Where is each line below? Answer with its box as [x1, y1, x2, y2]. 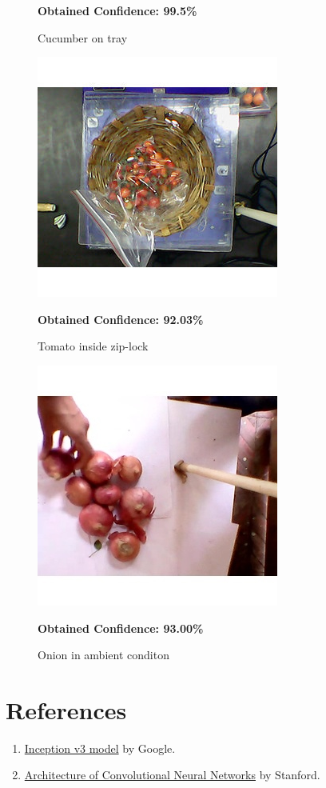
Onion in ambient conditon [38, 646, 169, 663]
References [6, 693, 127, 726]
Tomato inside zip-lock [38, 338, 149, 354]
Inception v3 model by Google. [24, 739, 176, 756]
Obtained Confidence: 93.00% [38, 619, 204, 636]
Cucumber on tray [38, 29, 128, 46]
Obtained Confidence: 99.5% [38, 2, 197, 18]
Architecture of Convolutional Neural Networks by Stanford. [24, 766, 320, 783]
